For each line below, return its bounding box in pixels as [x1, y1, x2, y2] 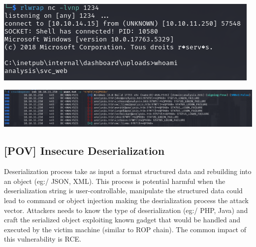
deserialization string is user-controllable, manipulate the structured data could [4, 185, 243, 196]
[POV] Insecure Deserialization [4, 143, 165, 158]
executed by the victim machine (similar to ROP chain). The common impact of [4, 224, 247, 234]
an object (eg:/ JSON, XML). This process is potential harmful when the [4, 176, 225, 186]
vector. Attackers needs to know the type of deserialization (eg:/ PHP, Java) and [4, 205, 248, 215]
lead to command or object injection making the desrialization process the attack [4, 195, 249, 206]
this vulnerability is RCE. [4, 234, 81, 244]
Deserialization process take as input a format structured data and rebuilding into [4, 166, 252, 176]
